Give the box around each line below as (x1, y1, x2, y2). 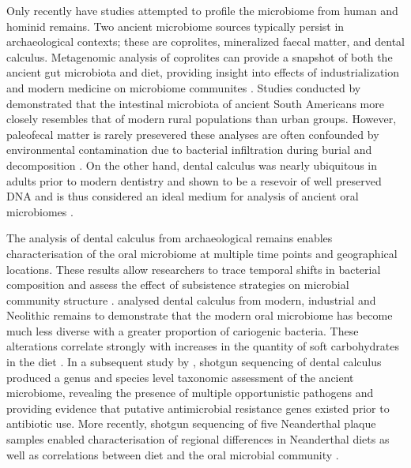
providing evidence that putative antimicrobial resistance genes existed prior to (6, 399, 390, 416)
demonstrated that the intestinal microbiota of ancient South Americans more (6, 95, 384, 111)
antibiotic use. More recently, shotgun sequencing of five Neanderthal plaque (6, 415, 376, 432)
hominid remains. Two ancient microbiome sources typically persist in (6, 17, 345, 34)
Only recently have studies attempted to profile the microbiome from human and (6, 2, 398, 18)
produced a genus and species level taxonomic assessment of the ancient (6, 369, 354, 385)
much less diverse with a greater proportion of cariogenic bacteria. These (6, 322, 359, 339)
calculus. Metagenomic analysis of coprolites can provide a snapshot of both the (6, 48, 393, 65)
